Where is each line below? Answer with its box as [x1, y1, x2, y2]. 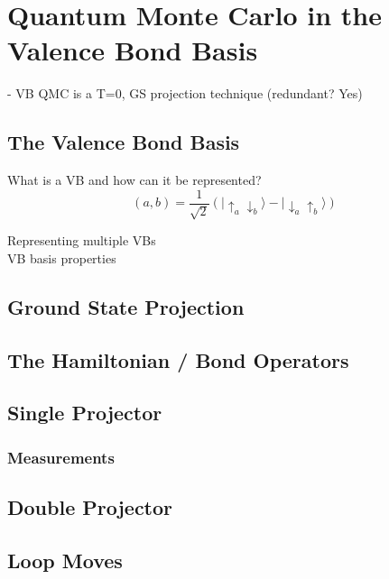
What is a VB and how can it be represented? [7, 170, 262, 189]
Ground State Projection [7, 292, 245, 320]
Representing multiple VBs [7, 231, 156, 250]
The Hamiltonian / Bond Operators [7, 345, 349, 373]
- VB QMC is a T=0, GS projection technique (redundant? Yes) [7, 84, 363, 103]
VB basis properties [7, 248, 116, 267]
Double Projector [7, 492, 173, 520]
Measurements [7, 446, 115, 468]
